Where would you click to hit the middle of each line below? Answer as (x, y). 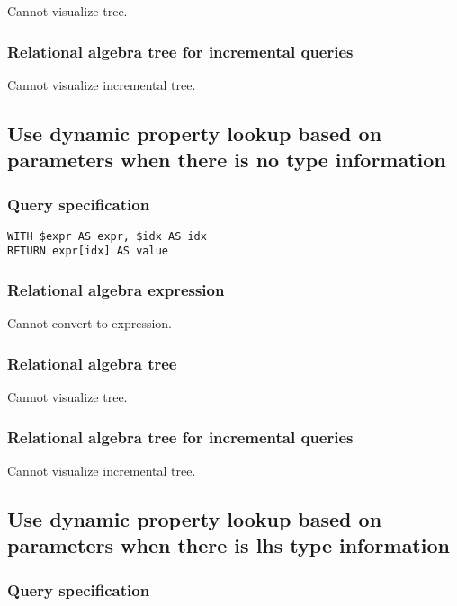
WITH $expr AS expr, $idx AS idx (107, 236)
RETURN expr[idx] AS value (88, 251)
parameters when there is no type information (227, 160)
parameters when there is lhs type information (228, 545)
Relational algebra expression (116, 290)
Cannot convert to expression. (90, 323)
